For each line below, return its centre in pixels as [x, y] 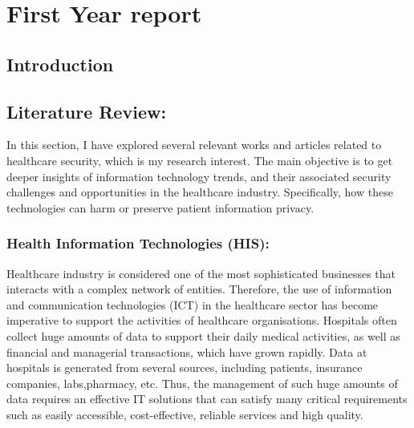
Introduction [60, 64]
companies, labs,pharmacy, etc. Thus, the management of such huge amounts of [202, 383]
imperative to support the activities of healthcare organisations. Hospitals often [202, 320]
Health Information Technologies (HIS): [138, 243]
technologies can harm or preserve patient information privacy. [160, 207]
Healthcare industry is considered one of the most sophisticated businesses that [201, 273]
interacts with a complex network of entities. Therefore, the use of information [199, 289]
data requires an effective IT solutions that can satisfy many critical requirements [207, 399]
